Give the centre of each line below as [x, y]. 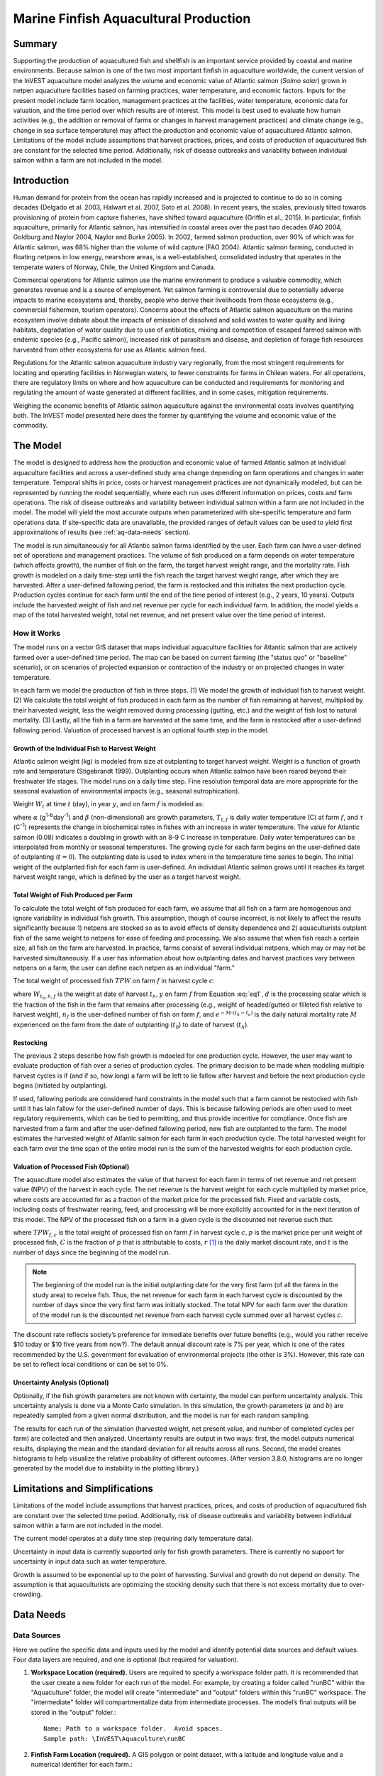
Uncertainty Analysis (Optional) [61, 1382]
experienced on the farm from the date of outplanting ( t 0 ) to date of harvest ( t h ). [131, 1025]
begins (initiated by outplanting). [60, 1085]
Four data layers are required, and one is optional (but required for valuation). [126, 1659]
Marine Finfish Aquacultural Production [132, 18]
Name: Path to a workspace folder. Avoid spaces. [133, 1729]
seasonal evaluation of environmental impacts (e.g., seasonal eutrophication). [127, 791]
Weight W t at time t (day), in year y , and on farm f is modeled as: [109, 805]
